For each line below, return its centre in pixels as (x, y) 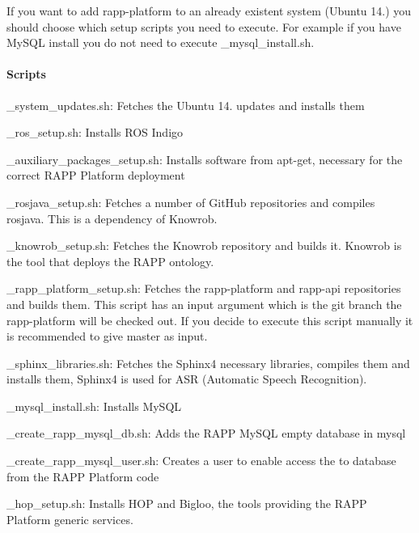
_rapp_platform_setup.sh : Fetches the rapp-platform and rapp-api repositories (204, 288)
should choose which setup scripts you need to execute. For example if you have (204, 26)
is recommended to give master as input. (107, 336)
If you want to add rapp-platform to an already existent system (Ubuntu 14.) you (209, 11)
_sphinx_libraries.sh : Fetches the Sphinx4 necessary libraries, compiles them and (208, 363)
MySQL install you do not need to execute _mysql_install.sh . (161, 42)
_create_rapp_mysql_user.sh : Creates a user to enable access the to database (201, 461)
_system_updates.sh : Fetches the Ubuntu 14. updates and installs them (186, 105)
